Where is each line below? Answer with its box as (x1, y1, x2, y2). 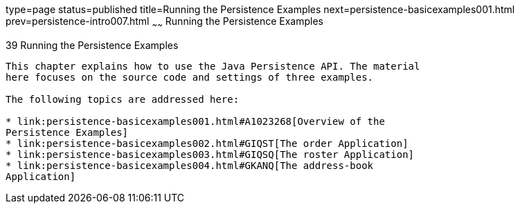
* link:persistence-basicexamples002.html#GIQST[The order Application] (6, 137, 409, 149)
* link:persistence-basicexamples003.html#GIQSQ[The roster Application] (6, 148, 415, 160)
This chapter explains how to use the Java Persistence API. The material (6, 60, 420, 72)
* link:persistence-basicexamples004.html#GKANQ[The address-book (6, 159, 374, 171)
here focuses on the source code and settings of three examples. (6, 71, 374, 83)
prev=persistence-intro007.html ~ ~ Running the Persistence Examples (6, 15, 323, 30)
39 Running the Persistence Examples (6, 39, 179, 51)
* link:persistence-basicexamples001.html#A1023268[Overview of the (6, 115, 385, 127)
